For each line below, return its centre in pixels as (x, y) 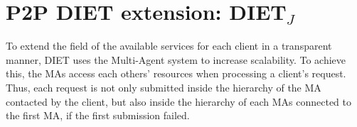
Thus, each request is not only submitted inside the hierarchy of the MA (164, 87)
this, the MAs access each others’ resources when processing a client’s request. (176, 73)
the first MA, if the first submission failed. (98, 115)
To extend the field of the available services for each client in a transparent (169, 46)
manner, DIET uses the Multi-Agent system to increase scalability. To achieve (176, 59)
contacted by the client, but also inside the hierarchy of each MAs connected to (178, 101)
